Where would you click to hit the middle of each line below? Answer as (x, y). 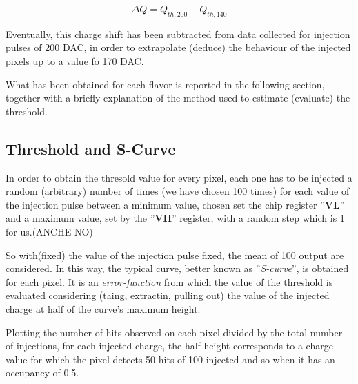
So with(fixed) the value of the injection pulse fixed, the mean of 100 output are (175, 255)
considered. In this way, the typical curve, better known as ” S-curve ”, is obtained (177, 268)
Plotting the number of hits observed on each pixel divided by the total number (174, 332)
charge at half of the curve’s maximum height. (103, 308)
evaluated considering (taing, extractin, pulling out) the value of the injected (168, 295)
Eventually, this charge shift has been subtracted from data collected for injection (178, 33)
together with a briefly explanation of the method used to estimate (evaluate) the (178, 98)
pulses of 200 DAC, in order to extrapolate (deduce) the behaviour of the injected (178, 47)
